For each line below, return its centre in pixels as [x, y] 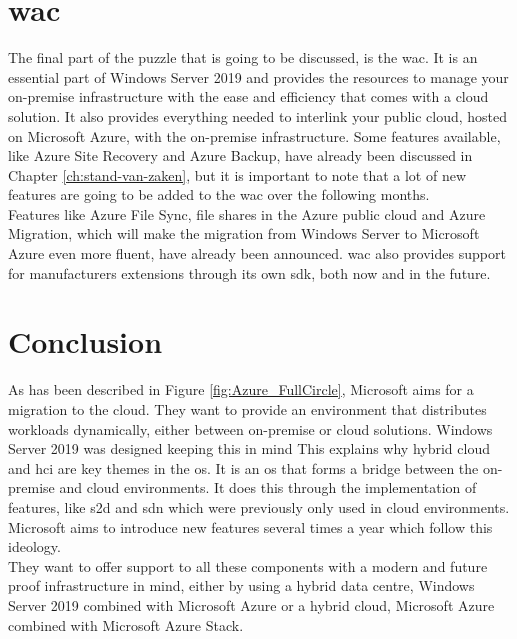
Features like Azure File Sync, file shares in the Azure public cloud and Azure [247, 213]
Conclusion [85, 341]
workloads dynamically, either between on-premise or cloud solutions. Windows [250, 428]
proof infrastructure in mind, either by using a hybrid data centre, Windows [241, 585]
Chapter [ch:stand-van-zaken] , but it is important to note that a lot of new [237, 174]
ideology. [34, 546]
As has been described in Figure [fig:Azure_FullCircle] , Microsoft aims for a [241, 389]
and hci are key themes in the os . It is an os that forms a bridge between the [243, 467]
